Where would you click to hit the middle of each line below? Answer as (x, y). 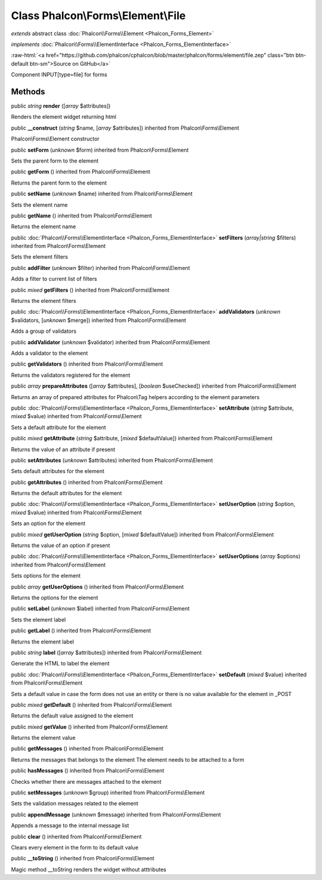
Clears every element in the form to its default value (75, 847)
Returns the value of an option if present (61, 545)
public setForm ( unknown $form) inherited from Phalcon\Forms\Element (100, 150)
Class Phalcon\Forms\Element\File (98, 16)
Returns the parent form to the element (59, 183)
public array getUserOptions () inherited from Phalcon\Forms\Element (97, 587)
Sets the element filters (40, 257)
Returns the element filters (44, 301)
